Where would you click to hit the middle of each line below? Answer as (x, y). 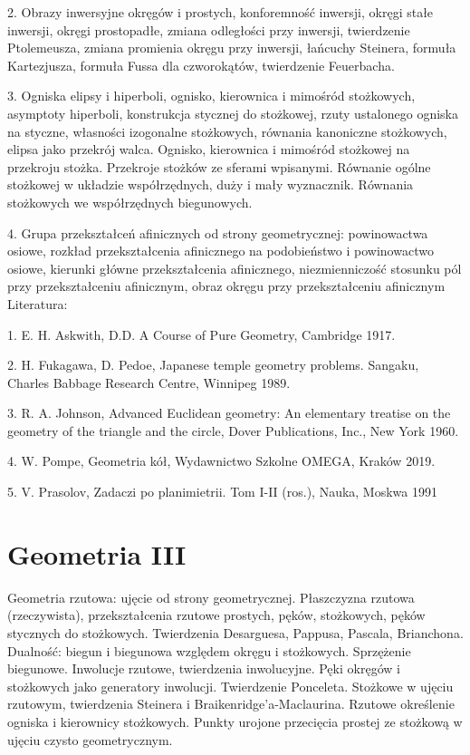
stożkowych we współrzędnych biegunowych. (130, 202)
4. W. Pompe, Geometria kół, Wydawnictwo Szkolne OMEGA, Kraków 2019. (221, 461)
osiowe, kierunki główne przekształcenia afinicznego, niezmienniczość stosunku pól (235, 268)
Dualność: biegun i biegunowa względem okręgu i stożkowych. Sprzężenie (209, 650)
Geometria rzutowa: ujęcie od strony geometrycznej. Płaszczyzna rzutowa (211, 597)
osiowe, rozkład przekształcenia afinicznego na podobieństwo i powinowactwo (221, 251)
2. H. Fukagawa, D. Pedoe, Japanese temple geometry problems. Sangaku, (213, 365)
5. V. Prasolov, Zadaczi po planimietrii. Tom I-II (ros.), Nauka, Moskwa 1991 (222, 492)
